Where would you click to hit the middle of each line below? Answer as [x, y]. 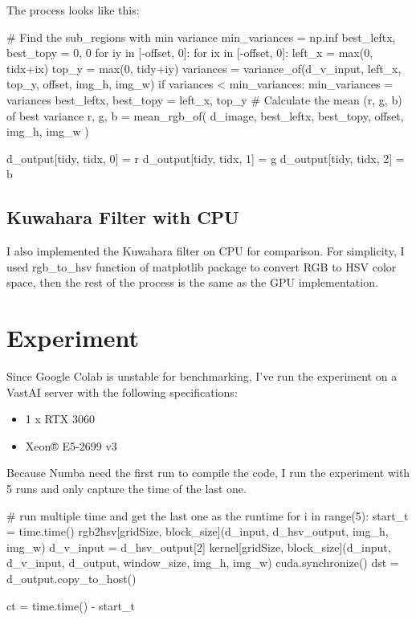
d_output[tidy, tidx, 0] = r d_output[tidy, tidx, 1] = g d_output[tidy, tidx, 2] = [206, 158]
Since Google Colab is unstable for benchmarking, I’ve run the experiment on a [202, 376]
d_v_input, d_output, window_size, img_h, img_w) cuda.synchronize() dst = [203, 563]
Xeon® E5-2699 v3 [71, 445]
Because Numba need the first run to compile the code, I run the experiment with [208, 473]
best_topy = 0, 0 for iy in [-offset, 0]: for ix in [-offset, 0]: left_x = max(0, [190, 53]
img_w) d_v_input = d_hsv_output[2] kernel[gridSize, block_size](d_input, [199, 547]
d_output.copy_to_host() [71, 578]
